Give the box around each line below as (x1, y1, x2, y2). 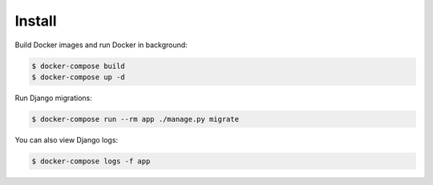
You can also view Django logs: (14, 135, 119, 144)
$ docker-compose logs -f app (31, 156, 151, 166)
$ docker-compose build (31, 61, 126, 70)
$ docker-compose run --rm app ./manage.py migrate (31, 115, 240, 123)
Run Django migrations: (14, 93, 92, 103)
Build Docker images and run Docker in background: (14, 40, 188, 50)
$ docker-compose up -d (31, 72, 126, 82)
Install (14, 12, 57, 30)
